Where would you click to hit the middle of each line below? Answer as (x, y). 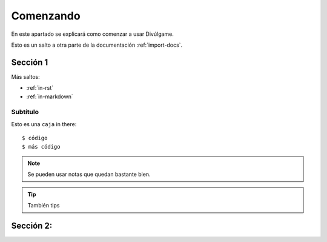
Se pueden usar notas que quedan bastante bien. (89, 174)
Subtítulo (25, 112)
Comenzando (46, 16)
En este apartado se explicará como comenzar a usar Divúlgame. (92, 34)
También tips (44, 206)
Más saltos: (25, 76)
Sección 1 (30, 62)
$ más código (41, 146)
